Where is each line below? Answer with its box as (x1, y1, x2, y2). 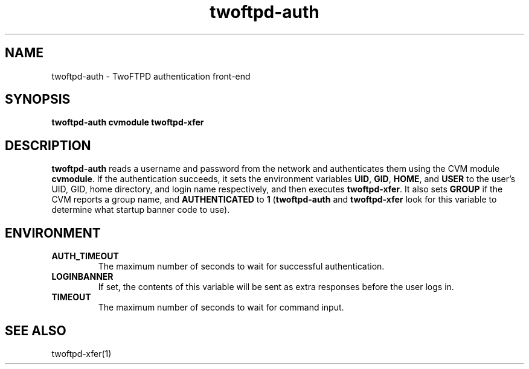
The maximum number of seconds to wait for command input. (98, 302, 344, 313)
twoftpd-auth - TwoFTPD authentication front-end (51, 71, 251, 81)
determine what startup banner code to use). (51, 204, 230, 215)
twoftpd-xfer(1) (51, 348, 112, 359)
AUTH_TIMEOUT (51, 251, 119, 262)
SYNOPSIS (5, 92, 71, 107)
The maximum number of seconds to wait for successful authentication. (98, 261, 385, 272)
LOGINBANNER (51, 271, 114, 282)
